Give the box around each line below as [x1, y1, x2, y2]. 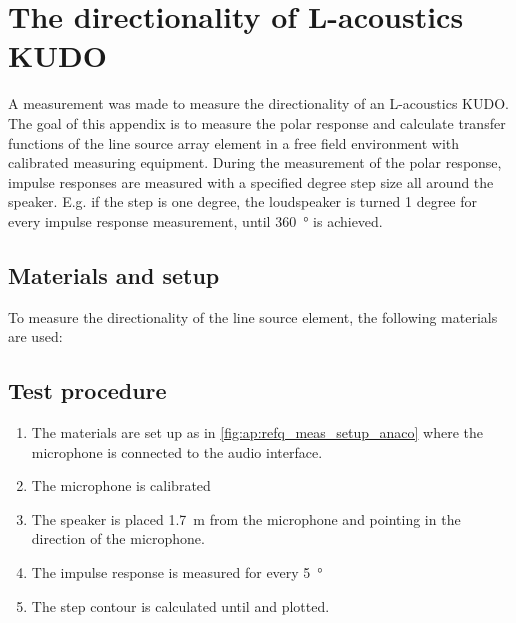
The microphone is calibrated [31, 475, 211, 496]
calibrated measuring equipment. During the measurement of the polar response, [8, 152, 502, 173]
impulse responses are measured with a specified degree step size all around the [8, 171, 494, 192]
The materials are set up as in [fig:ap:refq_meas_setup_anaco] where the [31, 422, 484, 443]
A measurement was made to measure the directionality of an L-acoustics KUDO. [8, 93, 509, 114]
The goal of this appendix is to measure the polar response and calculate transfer [8, 112, 506, 133]
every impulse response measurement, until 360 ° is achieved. [8, 210, 383, 231]
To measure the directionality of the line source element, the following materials [8, 306, 498, 327]
